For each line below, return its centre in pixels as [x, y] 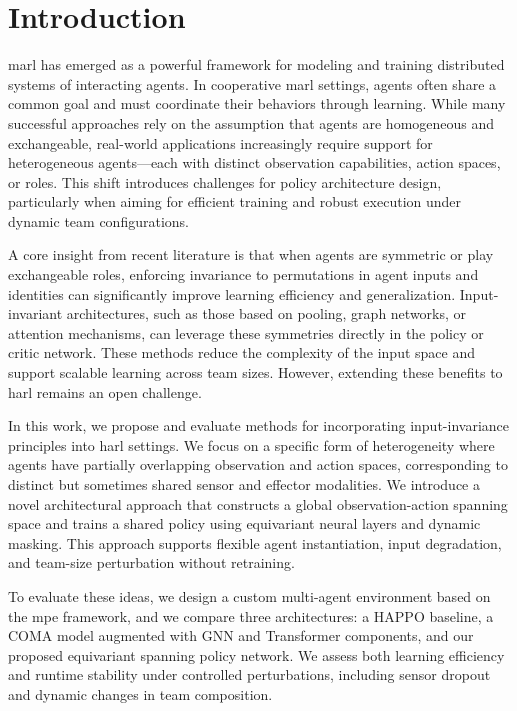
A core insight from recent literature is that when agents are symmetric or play [251, 254]
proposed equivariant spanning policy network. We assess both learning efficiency [256, 654]
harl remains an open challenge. [105, 391]
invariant [35, 313]
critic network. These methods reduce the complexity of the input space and [241, 352]
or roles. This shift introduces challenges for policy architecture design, [225, 181]
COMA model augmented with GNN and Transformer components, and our [241, 635]
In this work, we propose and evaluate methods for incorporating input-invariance [259, 425]
